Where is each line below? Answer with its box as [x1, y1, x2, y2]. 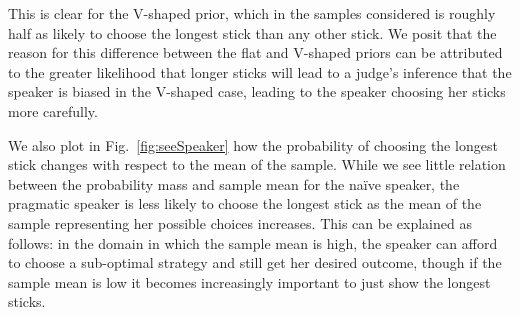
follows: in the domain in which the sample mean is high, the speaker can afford [8, 232, 498, 253]
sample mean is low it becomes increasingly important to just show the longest [8, 271, 491, 292]
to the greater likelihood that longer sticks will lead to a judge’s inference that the [8, 61, 512, 82]
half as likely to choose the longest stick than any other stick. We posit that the [8, 22, 497, 43]
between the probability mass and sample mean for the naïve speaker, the [8, 173, 460, 194]
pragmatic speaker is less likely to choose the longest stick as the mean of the [8, 193, 482, 214]
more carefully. [8, 100, 98, 121]
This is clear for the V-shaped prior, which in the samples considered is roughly [8, 3, 496, 23]
